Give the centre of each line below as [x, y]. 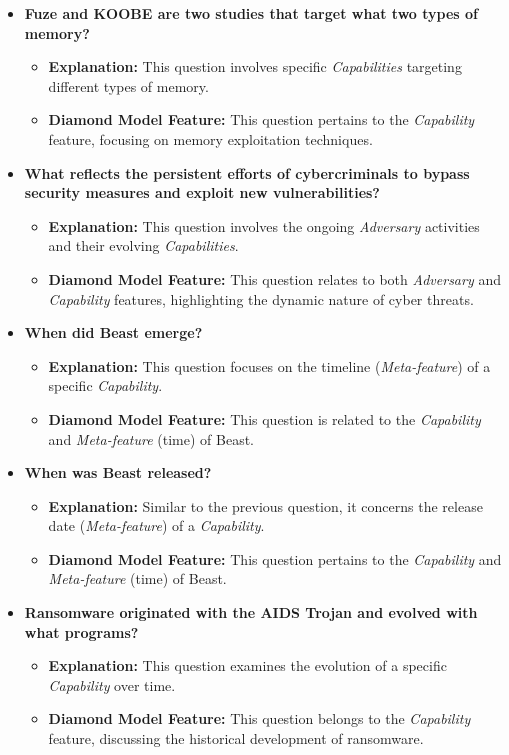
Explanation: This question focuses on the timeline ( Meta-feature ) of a [269, 365]
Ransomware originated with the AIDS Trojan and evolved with [251, 612]
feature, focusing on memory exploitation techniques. [210, 138]
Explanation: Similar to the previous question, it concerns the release [265, 505]
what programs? [81, 631]
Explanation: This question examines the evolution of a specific [247, 665]
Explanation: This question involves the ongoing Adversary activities [264, 225]
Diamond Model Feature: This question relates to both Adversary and [274, 278]
